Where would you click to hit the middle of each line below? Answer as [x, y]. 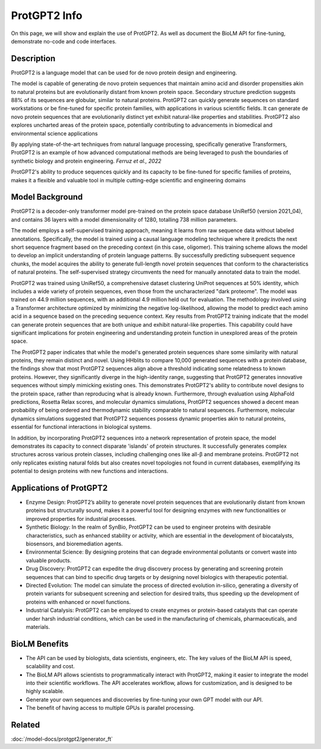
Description [33, 59]
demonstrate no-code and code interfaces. [64, 41]
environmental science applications [54, 133]
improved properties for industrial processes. [81, 519]
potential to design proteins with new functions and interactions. [90, 471]
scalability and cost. [51, 666]
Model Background [47, 197]
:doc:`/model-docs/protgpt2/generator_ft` [62, 739]
